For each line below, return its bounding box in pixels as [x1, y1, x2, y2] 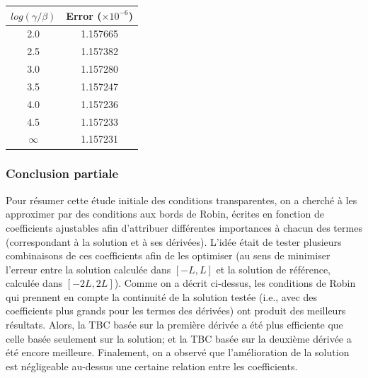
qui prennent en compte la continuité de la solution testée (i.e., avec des [6, 289, 318, 304]
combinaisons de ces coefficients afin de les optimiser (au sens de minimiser [6, 248, 330, 263]
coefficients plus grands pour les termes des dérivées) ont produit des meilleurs [6, 303, 346, 318]
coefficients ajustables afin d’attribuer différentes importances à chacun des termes [6, 220, 362, 235]
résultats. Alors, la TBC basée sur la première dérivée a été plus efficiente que [6, 317, 343, 332]
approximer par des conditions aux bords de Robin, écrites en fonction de [6, 206, 324, 221]
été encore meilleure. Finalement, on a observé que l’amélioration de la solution [6, 345, 350, 360]
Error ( [66, 8, 102, 23]
